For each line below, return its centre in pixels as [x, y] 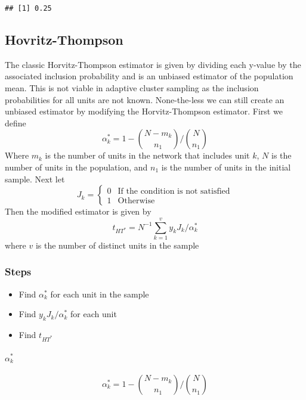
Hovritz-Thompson [64, 40]
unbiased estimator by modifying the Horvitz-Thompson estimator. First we [144, 111]
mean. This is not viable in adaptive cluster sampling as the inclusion [132, 88]
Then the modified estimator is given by [78, 211]
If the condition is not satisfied [174, 191]
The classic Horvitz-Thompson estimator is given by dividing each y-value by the [153, 64]
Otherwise [136, 201]
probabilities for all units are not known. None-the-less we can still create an [145, 99]
